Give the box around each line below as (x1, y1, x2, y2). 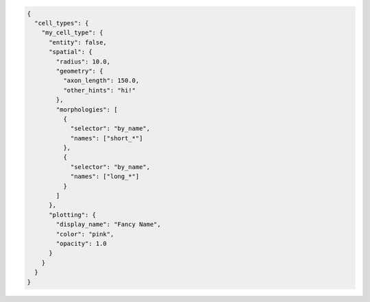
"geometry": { (56, 67, 103, 75)
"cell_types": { (34, 19, 89, 27)
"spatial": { (49, 48, 92, 56)
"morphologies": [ (56, 105, 118, 113)
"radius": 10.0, (56, 58, 111, 65)
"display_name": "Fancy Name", (56, 221, 161, 229)
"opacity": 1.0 (56, 240, 108, 247)
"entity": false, (49, 38, 108, 46)
